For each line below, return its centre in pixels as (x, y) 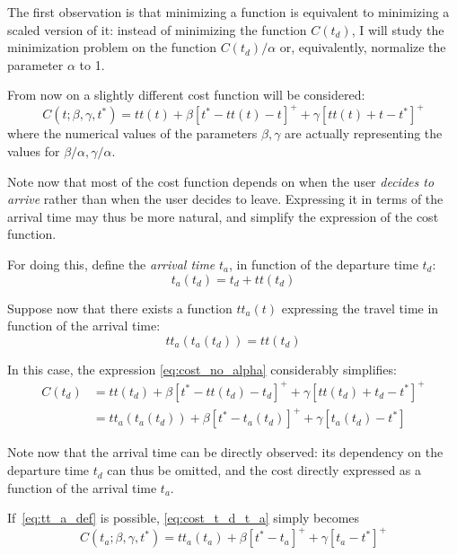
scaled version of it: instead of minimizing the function (157, 29)
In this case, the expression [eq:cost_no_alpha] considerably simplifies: (202, 369)
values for (34, 151)
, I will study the (398, 29)
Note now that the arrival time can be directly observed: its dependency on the (225, 452)
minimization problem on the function (112, 47)
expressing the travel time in (360, 308)
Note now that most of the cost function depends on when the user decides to (221, 181)
